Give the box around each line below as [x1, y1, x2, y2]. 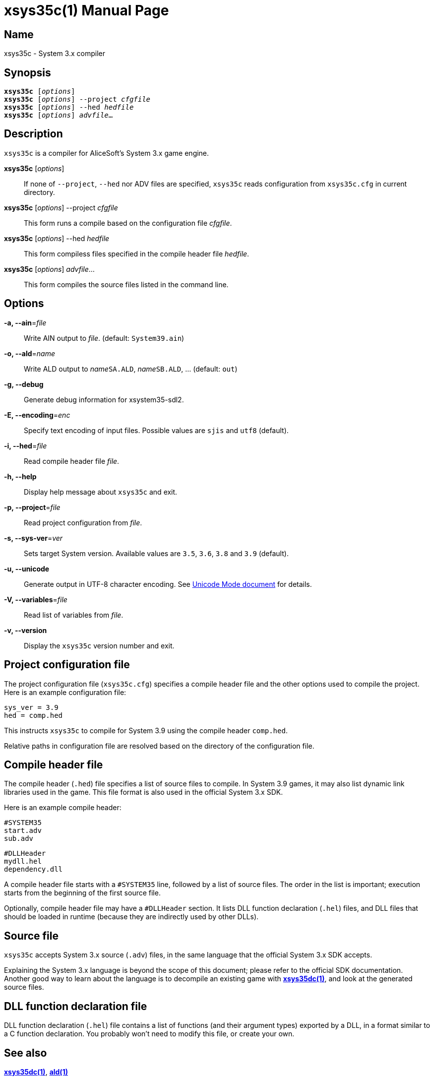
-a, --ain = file [4, 318, 47, 327]
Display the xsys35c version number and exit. [24, 641, 175, 650]
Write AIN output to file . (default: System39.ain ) [24, 333, 185, 342]
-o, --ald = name [4, 349, 56, 358]
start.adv [4, 826, 42, 835]
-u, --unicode [4, 564, 50, 573]
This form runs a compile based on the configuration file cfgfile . [24, 218, 232, 227]
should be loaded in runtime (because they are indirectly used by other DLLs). [4, 912, 259, 921]
